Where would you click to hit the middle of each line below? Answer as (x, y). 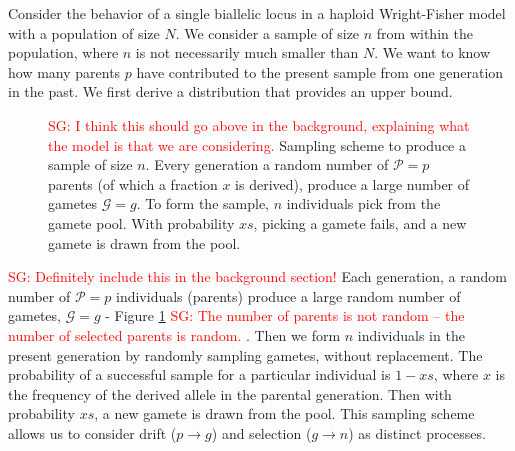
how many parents (64, 71)
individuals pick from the (363, 203)
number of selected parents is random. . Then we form (174, 334)
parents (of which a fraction (133, 183)
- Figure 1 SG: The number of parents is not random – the (285, 315)
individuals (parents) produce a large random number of (288, 295)
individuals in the (411, 334)
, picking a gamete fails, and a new (360, 222)
